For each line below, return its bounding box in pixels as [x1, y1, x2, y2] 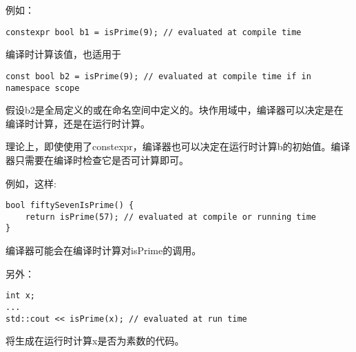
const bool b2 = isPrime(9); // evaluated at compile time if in [6, 71, 311, 81]
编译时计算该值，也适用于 [6, 47, 121, 61]
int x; [6, 291, 35, 301]
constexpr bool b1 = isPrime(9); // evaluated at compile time [6, 27, 302, 37]
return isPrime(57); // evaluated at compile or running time [25, 211, 317, 222]
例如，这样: [6, 176, 56, 190]
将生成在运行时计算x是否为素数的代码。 [6, 333, 185, 348]
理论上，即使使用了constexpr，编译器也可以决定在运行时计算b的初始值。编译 [6, 139, 350, 154]
